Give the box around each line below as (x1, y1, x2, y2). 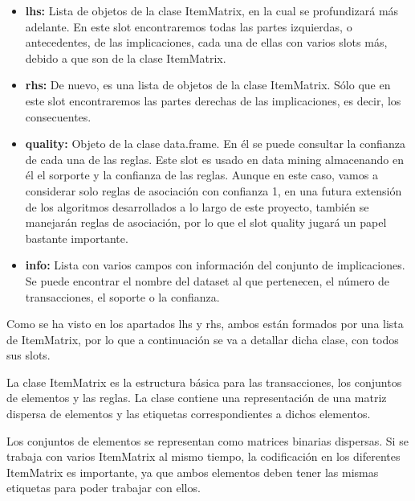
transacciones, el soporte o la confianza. (25, 288, 220, 305)
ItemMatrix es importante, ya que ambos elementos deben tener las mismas (6, 463, 379, 480)
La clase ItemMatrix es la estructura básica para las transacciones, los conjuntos (6, 373, 402, 390)
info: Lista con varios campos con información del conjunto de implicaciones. (25, 257, 405, 273)
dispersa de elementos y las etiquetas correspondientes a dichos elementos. (6, 405, 371, 422)
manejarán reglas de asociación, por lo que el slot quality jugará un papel (25, 214, 387, 231)
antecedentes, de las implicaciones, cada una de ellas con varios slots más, (25, 34, 388, 51)
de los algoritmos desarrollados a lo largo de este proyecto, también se (25, 198, 369, 215)
